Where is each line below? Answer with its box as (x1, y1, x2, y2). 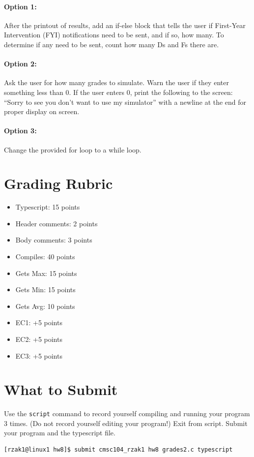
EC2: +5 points (15, 334, 62, 344)
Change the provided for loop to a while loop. (4, 144, 141, 154)
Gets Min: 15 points (15, 284, 76, 295)
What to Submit (4, 379, 118, 399)
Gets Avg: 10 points (15, 301, 75, 311)
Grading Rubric (4, 173, 113, 193)
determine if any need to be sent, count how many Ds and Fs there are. (4, 39, 219, 49)
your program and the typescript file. (4, 427, 115, 438)
